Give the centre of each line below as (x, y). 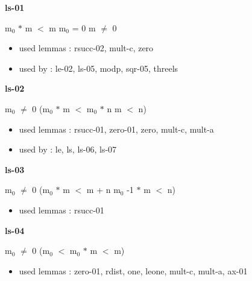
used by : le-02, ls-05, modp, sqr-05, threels (99, 68)
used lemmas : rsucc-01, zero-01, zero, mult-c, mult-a (116, 129)
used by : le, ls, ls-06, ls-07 (68, 149)
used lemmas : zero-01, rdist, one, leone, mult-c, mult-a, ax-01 (133, 270)
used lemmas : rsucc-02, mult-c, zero (86, 48)
